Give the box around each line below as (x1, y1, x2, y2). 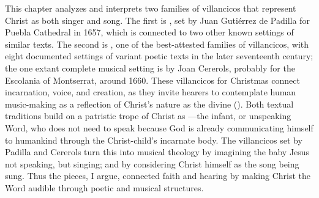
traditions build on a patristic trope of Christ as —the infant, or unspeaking (5, 109, 291, 122)
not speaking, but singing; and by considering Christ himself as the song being (5, 157, 299, 170)
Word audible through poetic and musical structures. (5, 181, 204, 194)
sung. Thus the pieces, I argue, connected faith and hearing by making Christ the (5, 169, 310, 182)
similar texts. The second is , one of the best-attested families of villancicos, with (5, 37, 309, 50)
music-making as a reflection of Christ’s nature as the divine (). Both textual (5, 97, 294, 110)
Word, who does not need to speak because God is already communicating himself (5, 121, 313, 134)
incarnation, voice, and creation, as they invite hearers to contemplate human (5, 86, 296, 98)
